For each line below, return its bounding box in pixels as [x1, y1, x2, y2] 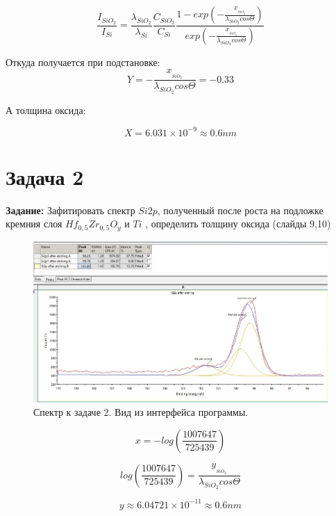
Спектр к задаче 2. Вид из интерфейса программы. [33, 405, 249, 419]
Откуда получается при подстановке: [6, 54, 160, 69]
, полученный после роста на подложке [157, 202, 324, 217]
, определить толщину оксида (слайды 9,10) [145, 216, 331, 231]
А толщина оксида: [6, 102, 86, 117]
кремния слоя [6, 216, 62, 231]
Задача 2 [6, 162, 84, 191]
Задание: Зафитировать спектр [6, 202, 135, 217]
